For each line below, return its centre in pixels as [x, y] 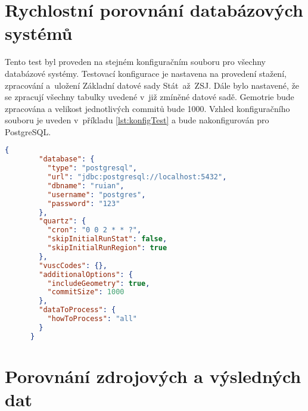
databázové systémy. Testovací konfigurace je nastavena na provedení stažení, [146, 73]
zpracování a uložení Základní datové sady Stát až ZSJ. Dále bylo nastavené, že [152, 85]
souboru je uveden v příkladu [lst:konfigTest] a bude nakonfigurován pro [137, 120]
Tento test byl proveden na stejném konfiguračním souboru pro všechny [135, 62]
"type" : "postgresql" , [92, 168]
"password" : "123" [84, 203]
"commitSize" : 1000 [86, 292]
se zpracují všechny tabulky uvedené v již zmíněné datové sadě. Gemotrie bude [150, 97]
